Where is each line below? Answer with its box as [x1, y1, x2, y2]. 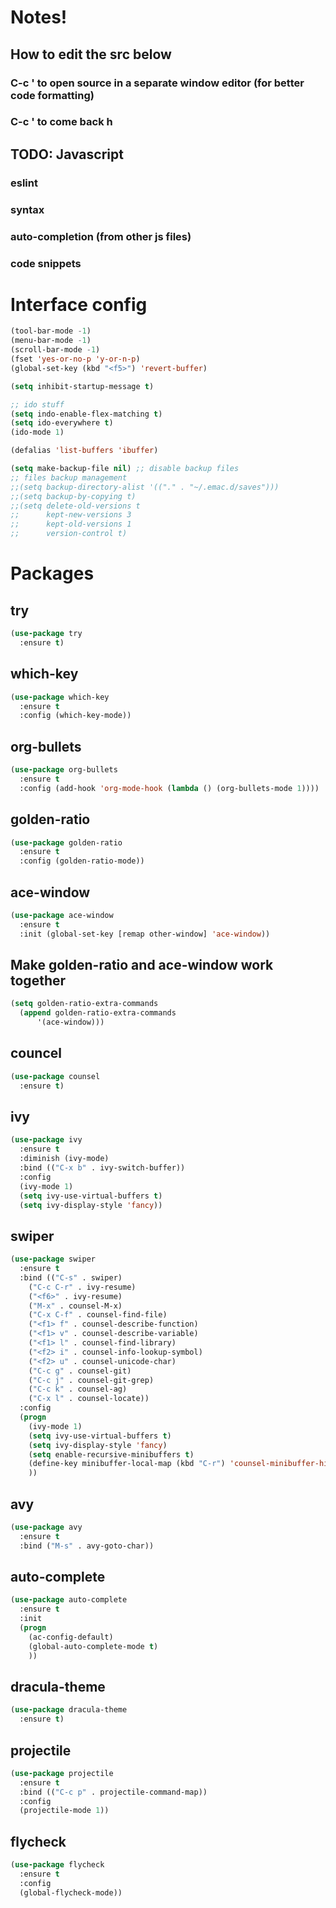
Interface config [10, 293, 148, 316]
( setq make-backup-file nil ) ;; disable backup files [10, 464, 240, 474]
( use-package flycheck [10, 1860, 105, 1870]
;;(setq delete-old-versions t [10, 501, 141, 511]
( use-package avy [10, 1522, 83, 1532]
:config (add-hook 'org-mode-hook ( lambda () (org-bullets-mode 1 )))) [19, 783, 320, 793]
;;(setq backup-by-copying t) [10, 491, 137, 501]
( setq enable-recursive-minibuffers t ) [28, 1449, 195, 1460]
